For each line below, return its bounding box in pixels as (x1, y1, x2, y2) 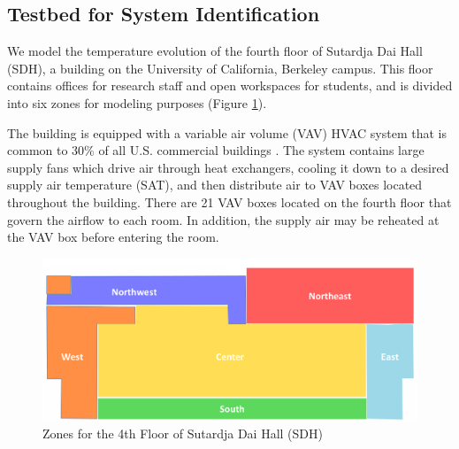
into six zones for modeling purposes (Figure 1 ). (7, 93, 267, 112)
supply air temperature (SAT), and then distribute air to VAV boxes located (7, 175, 423, 194)
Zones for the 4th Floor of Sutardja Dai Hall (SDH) (42, 423, 323, 442)
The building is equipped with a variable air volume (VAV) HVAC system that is (7, 123, 447, 142)
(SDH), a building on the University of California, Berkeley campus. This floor (7, 58, 433, 77)
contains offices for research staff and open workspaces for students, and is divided (7, 76, 453, 95)
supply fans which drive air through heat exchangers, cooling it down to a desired (7, 158, 449, 176)
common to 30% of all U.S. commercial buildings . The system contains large (7, 141, 425, 159)
